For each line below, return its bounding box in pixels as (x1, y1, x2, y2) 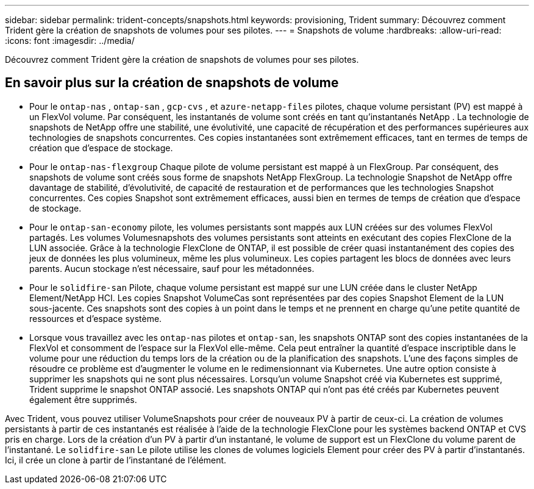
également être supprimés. (29, 394, 137, 405)
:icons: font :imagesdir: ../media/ (5, 35, 135, 46)
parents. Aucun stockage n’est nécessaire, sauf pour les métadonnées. (29, 263, 315, 274)
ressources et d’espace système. (29, 313, 162, 324)
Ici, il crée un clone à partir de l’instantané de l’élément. (5, 454, 227, 465)
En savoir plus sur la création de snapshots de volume (5, 75, 339, 91)
